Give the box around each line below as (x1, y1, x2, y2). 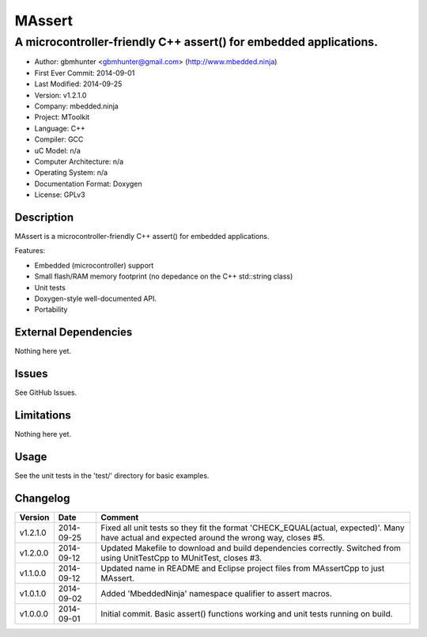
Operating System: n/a (34, 168, 108, 177)
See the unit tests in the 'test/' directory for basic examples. (14, 471, 210, 480)
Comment (100, 511, 139, 522)
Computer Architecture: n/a (34, 157, 124, 166)
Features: (14, 246, 46, 256)
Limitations (14, 408, 71, 422)
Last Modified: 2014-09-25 (34, 79, 123, 89)
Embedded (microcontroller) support (34, 260, 154, 270)
